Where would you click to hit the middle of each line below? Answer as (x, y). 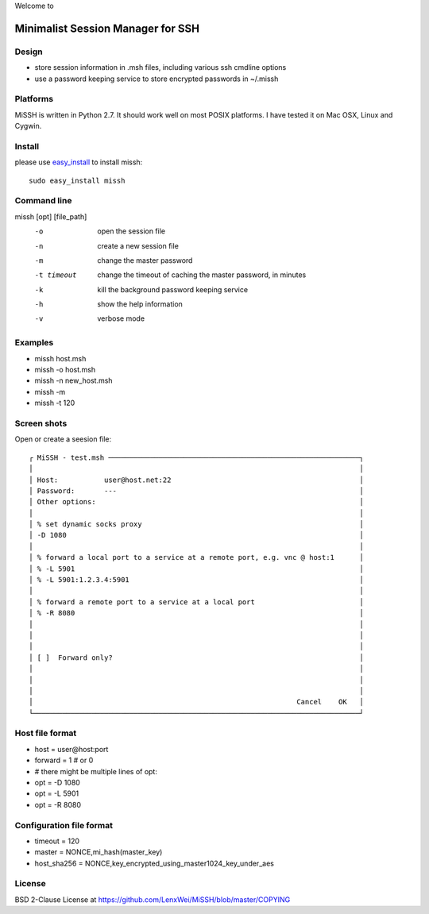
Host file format (46, 733)
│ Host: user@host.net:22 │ (197, 480)
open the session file (131, 231)
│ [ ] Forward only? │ (197, 658)
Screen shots (41, 423)
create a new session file (138, 245)
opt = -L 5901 (57, 793)
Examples (34, 343)
